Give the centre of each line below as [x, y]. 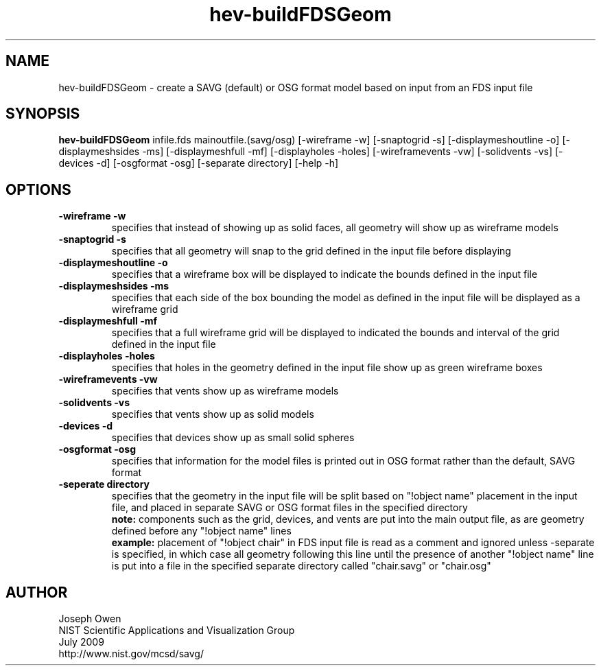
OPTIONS [38, 189]
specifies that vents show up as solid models [213, 414]
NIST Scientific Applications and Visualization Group [177, 631]
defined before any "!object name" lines [201, 531]
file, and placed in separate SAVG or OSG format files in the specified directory [290, 508]
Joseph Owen [90, 619]
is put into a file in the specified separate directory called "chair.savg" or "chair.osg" [301, 566]
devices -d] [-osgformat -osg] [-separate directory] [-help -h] [199, 163]
